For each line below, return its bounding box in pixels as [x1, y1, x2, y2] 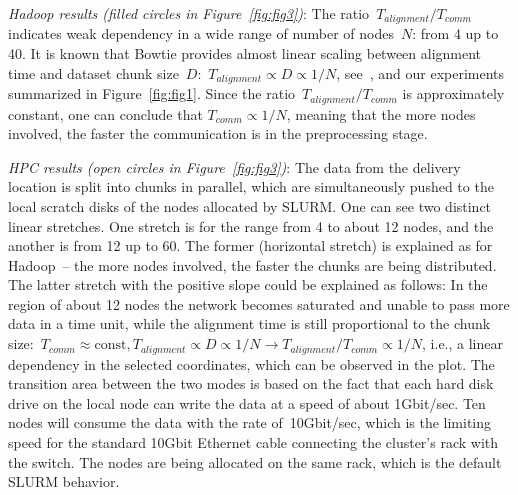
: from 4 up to [412, 23, 499, 44]
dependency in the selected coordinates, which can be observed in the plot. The [8, 353, 495, 374]
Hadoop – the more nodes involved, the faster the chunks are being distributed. [8, 254, 497, 275]
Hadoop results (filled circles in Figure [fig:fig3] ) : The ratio [8, 3, 370, 23]
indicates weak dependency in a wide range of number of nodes [8, 23, 395, 44]
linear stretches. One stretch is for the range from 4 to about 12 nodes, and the [8, 215, 494, 236]
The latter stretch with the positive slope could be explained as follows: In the [8, 274, 488, 295]
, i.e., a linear [422, 333, 503, 354]
